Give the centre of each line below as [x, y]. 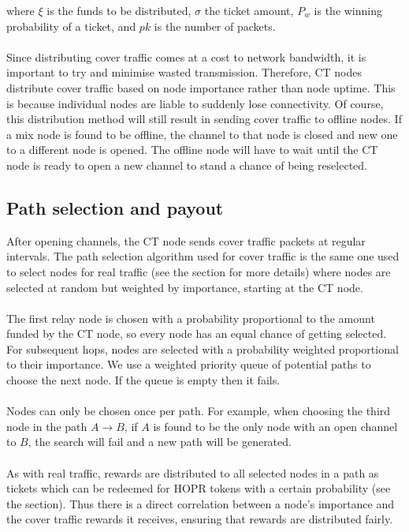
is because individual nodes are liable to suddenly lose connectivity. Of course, [195, 103]
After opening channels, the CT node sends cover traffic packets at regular [186, 240]
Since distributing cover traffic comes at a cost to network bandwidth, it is [186, 56]
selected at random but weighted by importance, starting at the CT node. [185, 287]
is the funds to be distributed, [119, 10]
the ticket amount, [249, 10]
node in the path [47, 426]
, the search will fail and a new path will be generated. [160, 442]
